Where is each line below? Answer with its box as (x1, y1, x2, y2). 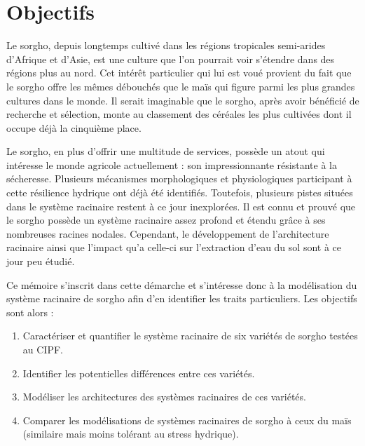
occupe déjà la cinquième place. (6, 120, 142, 135)
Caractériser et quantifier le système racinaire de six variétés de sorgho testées (22, 328, 358, 343)
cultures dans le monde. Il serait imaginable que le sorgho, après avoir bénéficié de (6, 93, 359, 107)
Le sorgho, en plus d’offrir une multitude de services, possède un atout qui (6, 144, 325, 158)
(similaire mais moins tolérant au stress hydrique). (22, 426, 239, 441)
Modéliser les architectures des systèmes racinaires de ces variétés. (22, 389, 306, 404)
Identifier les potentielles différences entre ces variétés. (22, 365, 255, 380)
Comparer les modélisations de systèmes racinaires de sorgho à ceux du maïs (22, 412, 352, 427)
